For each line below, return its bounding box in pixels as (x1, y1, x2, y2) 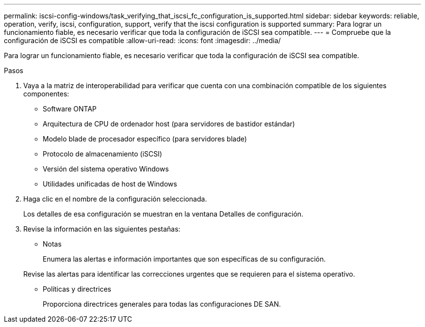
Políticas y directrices (43, 285, 112, 293)
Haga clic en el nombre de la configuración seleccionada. (23, 195, 207, 203)
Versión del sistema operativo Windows (43, 165, 169, 173)
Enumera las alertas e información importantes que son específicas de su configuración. (43, 255, 326, 263)
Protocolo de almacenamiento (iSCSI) (43, 150, 163, 158)
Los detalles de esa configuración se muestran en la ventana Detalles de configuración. (23, 210, 304, 218)
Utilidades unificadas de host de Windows (43, 180, 177, 188)
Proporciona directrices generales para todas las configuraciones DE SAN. (43, 300, 281, 308)
